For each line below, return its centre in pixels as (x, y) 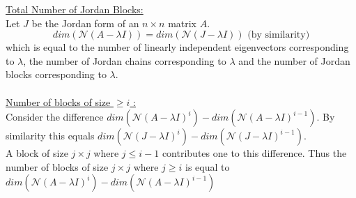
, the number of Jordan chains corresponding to (125, 60)
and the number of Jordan (294, 60)
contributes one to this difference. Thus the (254, 153)
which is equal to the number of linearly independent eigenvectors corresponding (177, 47)
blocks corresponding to (56, 74)
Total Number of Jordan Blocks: (75, 9)
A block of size (37, 153)
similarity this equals (50, 136)
